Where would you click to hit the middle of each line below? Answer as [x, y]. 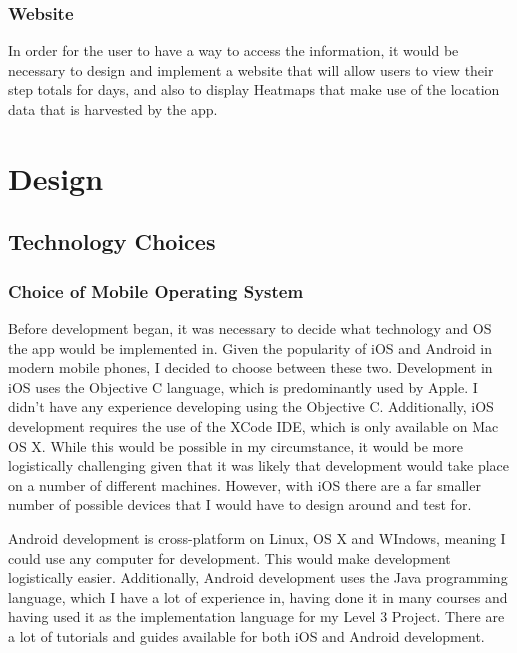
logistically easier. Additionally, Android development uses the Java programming [258, 577]
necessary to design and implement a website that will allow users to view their [251, 69]
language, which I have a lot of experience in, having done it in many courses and [258, 596]
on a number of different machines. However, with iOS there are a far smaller [244, 484]
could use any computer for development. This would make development [229, 557]
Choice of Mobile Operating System [156, 290]
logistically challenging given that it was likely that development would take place [259, 465]
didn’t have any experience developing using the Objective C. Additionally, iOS [251, 406]
